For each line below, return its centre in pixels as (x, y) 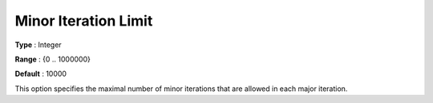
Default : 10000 (41, 74)
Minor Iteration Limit (84, 21)
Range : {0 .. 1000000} (53, 59)
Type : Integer (38, 45)
